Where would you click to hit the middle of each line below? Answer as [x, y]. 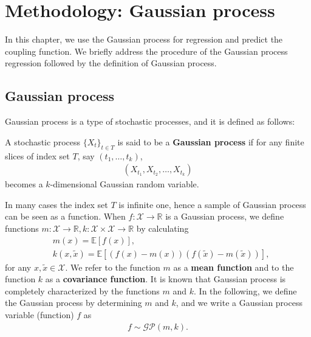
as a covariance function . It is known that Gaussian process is [166, 279]
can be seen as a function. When [65, 216]
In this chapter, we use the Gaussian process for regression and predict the [144, 39]
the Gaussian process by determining [73, 303]
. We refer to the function [113, 267]
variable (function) [39, 314]
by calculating [162, 228]
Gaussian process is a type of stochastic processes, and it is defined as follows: [150, 121]
